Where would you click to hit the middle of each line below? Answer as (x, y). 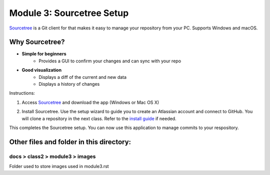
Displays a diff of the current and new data (83, 77)
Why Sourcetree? (37, 42)
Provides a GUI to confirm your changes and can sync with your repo (110, 61)
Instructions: (22, 93)
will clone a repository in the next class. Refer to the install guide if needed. (99, 118)
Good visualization (42, 70)
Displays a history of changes (69, 84)
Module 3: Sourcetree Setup (69, 13)
